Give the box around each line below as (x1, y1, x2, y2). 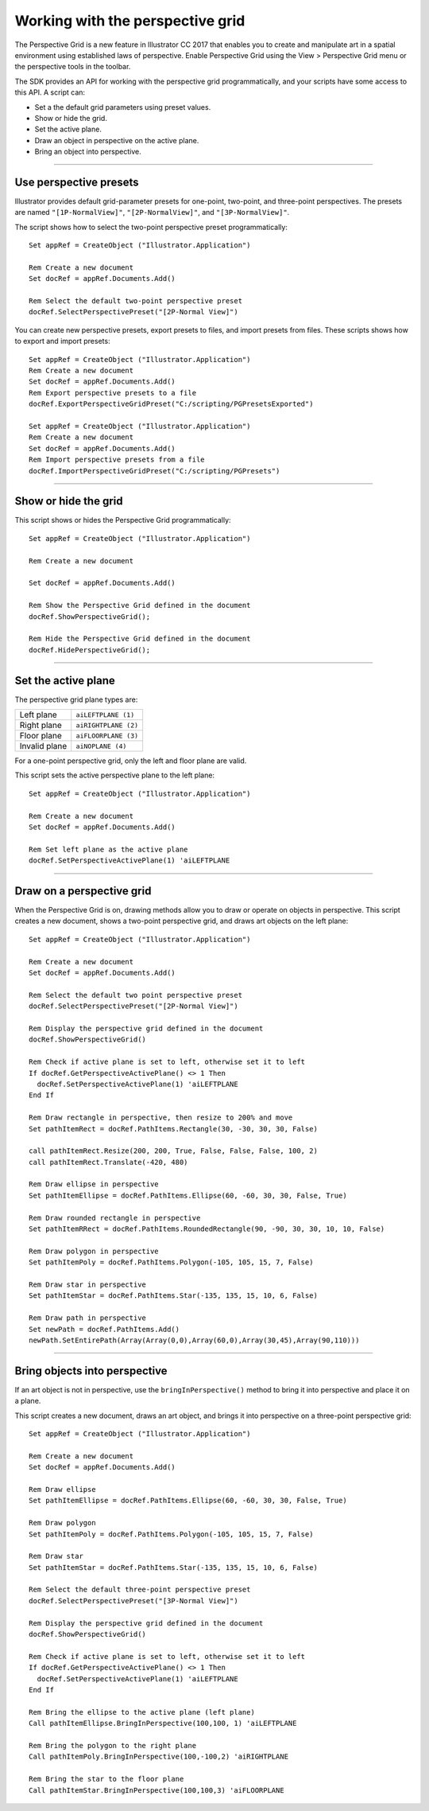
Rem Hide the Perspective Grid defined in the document (29, 634, 251, 644)
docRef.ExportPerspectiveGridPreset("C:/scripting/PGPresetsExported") (29, 399, 314, 409)
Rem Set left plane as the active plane (29, 844, 188, 854)
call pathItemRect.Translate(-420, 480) (29, 1158, 188, 1166)
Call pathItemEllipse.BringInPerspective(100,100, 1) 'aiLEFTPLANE (29, 1719, 297, 1728)
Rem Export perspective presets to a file (29, 388, 197, 397)
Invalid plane (19, 741, 68, 752)
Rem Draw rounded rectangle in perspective (29, 1213, 201, 1222)
